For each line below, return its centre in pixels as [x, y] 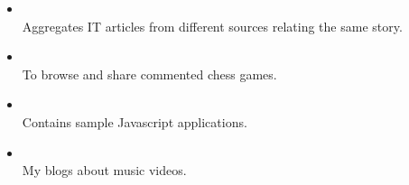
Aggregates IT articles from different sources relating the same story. [212, 26]
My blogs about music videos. [104, 170]
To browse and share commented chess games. [149, 74]
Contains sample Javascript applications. [135, 121]
